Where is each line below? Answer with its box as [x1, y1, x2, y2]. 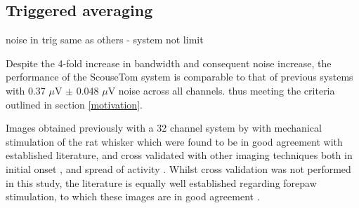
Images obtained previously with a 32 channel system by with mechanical [6, 120, 322, 135]
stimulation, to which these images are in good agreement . [6, 189, 260, 204]
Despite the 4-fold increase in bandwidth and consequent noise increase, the [6, 55, 332, 70]
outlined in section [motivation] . [6, 97, 143, 111]
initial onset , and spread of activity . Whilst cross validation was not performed [6, 161, 351, 176]
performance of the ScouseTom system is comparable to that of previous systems [6, 69, 353, 84]
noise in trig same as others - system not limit [6, 32, 204, 47]
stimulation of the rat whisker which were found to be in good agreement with [6, 134, 343, 148]
